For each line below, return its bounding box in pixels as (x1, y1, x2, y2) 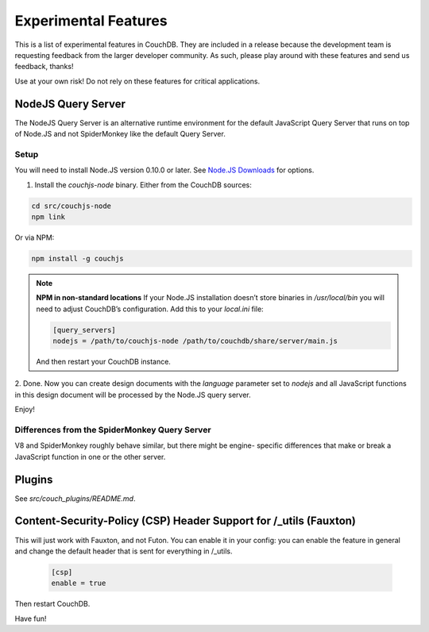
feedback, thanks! (14, 62, 74, 71)
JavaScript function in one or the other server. (14, 452, 166, 461)
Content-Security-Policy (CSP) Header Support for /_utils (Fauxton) (14, 514, 357, 528)
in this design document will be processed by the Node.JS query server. (14, 390, 252, 399)
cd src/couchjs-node (31, 201, 111, 210)
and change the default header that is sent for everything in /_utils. (14, 546, 234, 556)
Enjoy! (14, 405, 36, 414)
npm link (31, 212, 66, 222)
